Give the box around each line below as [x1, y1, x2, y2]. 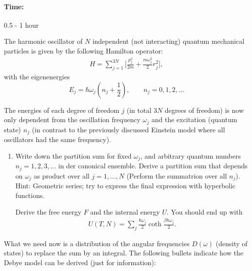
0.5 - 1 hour [4, 19, 39, 30]
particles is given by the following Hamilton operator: [4, 45, 163, 55]
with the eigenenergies [4, 72, 70, 82]
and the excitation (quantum [151, 114, 237, 125]
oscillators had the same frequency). [4, 134, 111, 145]
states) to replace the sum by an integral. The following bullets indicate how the [4, 248, 243, 258]
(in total [126, 105, 152, 115]
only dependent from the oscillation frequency [4, 114, 141, 125]
